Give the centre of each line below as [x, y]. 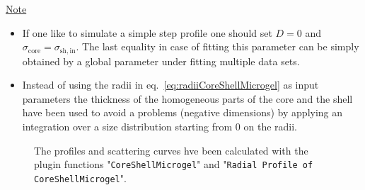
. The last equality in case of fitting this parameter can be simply [218, 46]
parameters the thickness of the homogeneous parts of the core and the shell [187, 98]
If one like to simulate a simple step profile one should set [147, 32]
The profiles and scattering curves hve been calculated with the [171, 150]
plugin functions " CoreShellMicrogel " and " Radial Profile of [174, 164]
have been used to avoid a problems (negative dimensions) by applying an [182, 112]
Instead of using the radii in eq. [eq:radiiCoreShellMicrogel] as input [170, 85]
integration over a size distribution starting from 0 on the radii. [160, 127]
